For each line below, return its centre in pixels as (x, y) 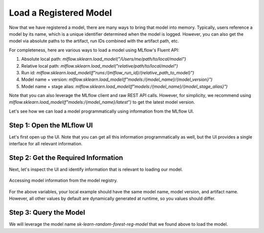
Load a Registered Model (60, 13)
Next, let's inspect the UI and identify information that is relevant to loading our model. (96, 169)
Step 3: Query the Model (47, 213)
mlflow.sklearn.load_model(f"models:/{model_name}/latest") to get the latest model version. (102, 102)
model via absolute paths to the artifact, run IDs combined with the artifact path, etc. (94, 41)
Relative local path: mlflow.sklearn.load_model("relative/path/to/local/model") (100, 66)
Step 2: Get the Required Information (66, 157)
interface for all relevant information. (46, 144)
